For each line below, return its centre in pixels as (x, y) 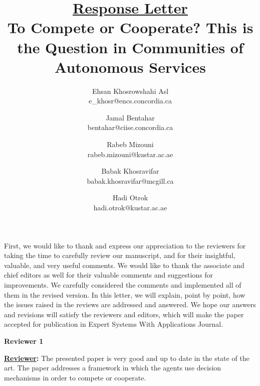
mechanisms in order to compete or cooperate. (75, 377)
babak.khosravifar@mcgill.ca (130, 180)
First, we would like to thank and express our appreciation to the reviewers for (125, 245)
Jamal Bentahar (130, 117)
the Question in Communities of (130, 47)
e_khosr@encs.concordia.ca (130, 101)
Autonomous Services (130, 67)
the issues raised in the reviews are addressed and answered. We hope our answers (130, 304)
